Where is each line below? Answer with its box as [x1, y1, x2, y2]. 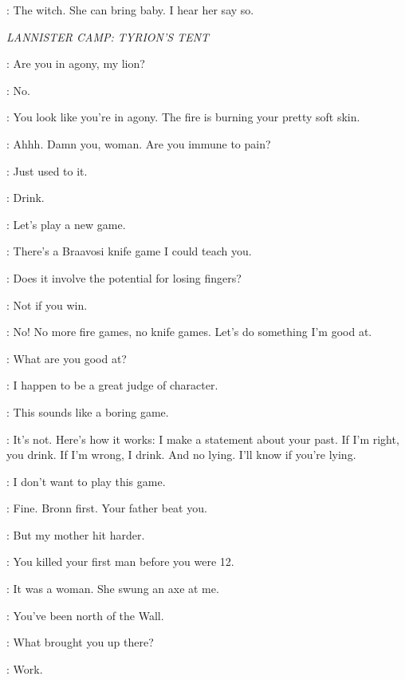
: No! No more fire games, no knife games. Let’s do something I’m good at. [6, 323, 372, 340]
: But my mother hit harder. [6, 526, 145, 543]
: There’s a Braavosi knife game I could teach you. [6, 243, 252, 259]
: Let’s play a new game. [6, 215, 126, 232]
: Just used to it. [6, 162, 88, 179]
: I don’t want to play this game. [6, 472, 166, 489]
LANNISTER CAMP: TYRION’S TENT [6, 28, 210, 45]
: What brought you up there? [6, 634, 154, 650]
